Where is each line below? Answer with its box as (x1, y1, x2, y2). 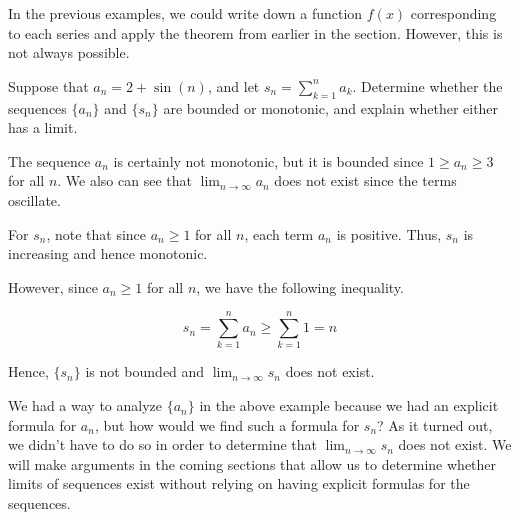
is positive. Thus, (336, 223, 442, 244)
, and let (207, 75, 260, 96)
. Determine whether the (352, 75, 503, 96)
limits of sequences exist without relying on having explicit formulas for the (8, 473, 470, 494)
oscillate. (8, 189, 61, 210)
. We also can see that (57, 170, 192, 191)
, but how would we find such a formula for (94, 414, 360, 435)
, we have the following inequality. (196, 276, 404, 297)
